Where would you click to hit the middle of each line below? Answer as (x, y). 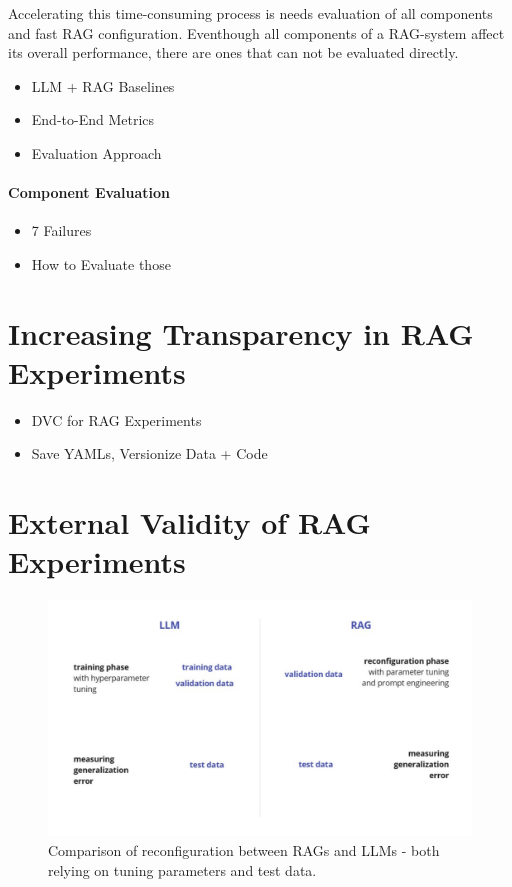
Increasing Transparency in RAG (241, 332)
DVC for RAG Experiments (116, 419)
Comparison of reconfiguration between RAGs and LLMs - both (244, 849)
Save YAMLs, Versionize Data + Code (149, 453)
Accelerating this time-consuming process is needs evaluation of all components (250, 13)
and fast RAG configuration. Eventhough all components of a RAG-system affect (256, 32)
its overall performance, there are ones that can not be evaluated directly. (233, 52)
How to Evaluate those (101, 263)
